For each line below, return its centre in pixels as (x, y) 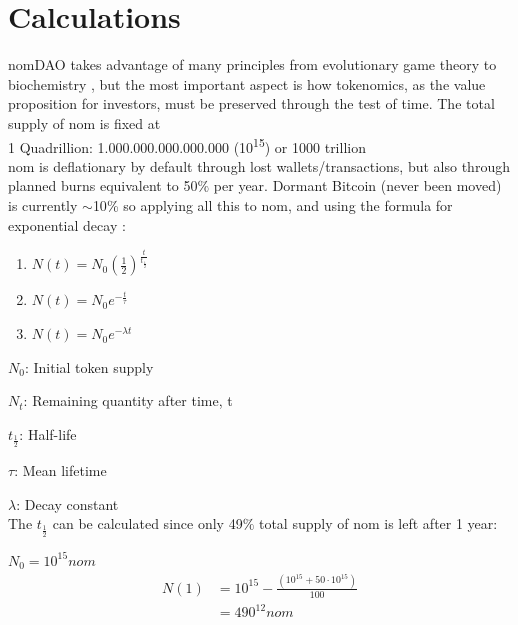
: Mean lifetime (60, 470)
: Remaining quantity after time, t (128, 400)
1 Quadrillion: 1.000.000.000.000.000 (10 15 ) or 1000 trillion (187, 145)
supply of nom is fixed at (84, 122)
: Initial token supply (89, 366)
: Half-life (48, 433)
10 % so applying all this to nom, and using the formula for (272, 204)
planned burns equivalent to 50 (103, 185)
